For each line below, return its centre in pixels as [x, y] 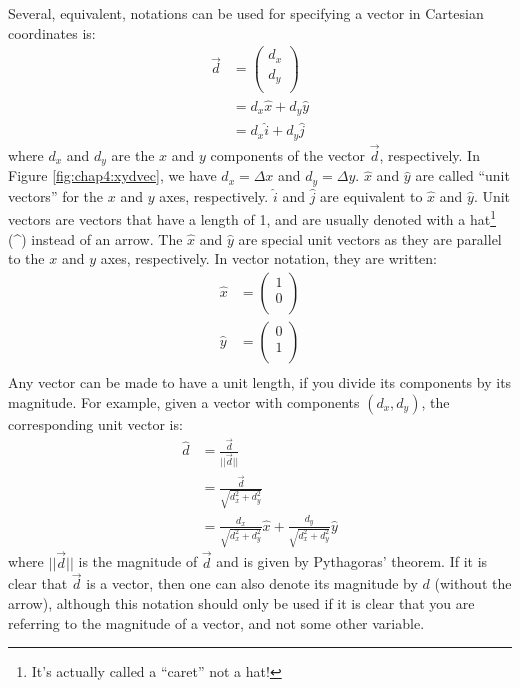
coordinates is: [52, 32]
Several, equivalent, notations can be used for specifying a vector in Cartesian [246, 13]
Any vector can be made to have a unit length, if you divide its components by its [260, 381]
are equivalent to [371, 195]
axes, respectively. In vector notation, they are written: [268, 258]
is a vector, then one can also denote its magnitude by [252, 583]
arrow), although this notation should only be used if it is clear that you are [241, 603]
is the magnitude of [138, 561]
